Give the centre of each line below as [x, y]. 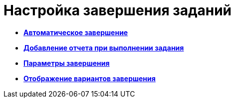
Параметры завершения [67, 63]
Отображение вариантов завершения [90, 78]
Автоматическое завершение [76, 32]
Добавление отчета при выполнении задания [104, 48]
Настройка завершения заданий [118, 10]
